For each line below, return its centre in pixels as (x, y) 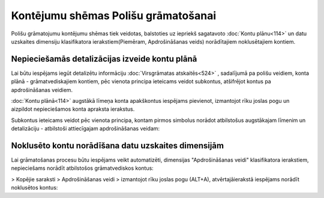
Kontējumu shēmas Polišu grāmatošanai (113, 16)
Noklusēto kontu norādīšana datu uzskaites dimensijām (118, 146)
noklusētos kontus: (34, 188)
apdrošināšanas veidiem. (42, 90)
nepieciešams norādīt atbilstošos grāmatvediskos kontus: (82, 168)
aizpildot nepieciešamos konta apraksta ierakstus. (73, 109)
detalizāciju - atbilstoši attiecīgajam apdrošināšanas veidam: (85, 129)
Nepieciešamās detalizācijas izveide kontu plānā (104, 59)
